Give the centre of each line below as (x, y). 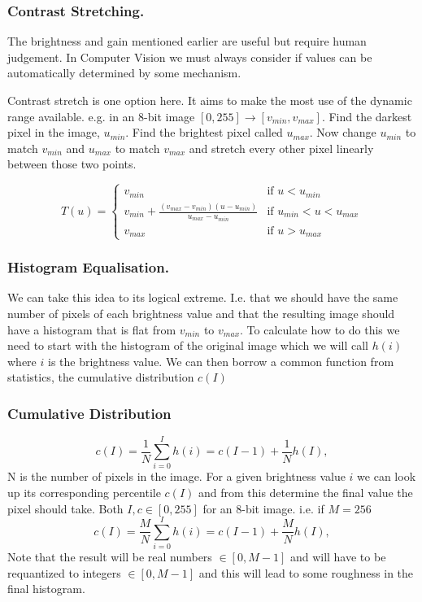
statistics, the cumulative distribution (101, 377)
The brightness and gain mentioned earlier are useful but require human (187, 41)
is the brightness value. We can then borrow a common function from (221, 361)
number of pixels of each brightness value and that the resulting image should (201, 314)
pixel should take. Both (65, 508)
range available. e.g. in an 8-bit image (101, 116)
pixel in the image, (54, 132)
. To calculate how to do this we (320, 329)
